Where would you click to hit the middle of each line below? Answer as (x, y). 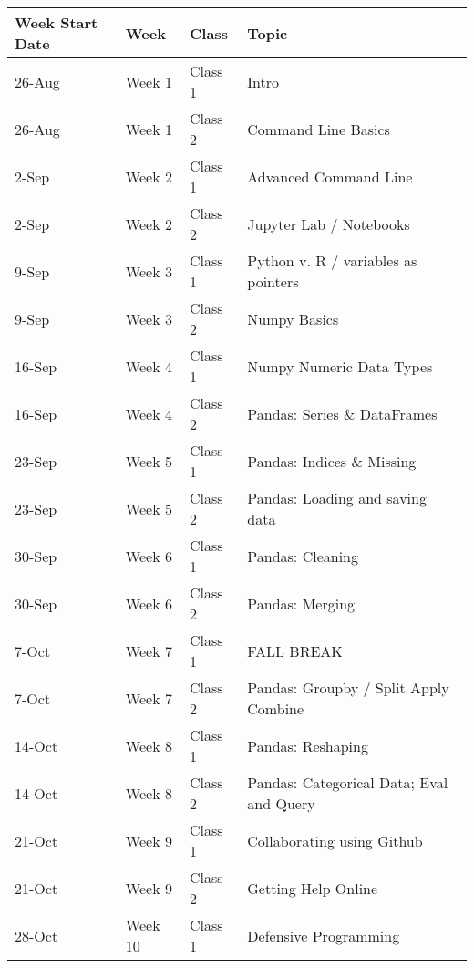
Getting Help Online (313, 888)
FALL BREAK (295, 651)
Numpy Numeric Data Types (340, 366)
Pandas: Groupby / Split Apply (348, 687)
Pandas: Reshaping (308, 745)
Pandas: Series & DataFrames (342, 413)
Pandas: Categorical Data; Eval (348, 782)
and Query (281, 803)
